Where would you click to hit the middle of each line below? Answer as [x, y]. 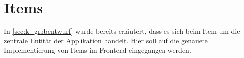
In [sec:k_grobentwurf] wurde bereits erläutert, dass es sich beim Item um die [122, 31]
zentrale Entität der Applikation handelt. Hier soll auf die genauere [106, 40]
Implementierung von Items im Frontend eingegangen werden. [98, 50]
